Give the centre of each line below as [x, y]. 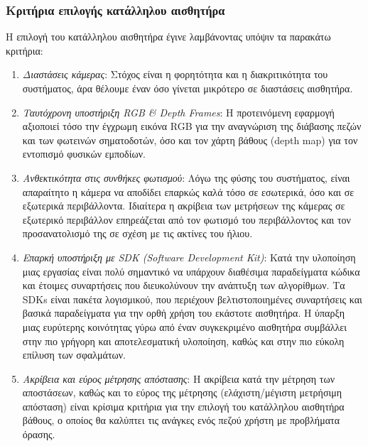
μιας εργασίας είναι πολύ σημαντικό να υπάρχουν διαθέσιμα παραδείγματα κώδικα [191, 271]
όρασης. [39, 434]
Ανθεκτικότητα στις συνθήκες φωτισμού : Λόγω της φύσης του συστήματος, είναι [186, 177]
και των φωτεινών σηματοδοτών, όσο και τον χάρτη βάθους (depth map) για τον [190, 140]
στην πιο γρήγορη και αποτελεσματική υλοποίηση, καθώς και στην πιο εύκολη [183, 341]
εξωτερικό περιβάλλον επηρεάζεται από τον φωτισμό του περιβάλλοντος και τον [186, 219]
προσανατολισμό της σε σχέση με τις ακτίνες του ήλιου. [137, 233]
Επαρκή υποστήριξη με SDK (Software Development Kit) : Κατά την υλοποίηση [189, 257]
